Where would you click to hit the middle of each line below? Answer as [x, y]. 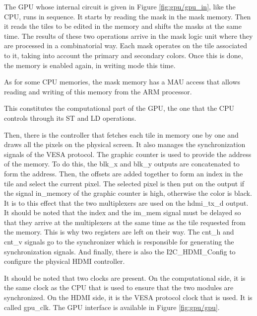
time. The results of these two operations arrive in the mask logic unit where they [128, 36]
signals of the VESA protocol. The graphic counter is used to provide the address [128, 154]
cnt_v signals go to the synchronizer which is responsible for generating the [119, 242]
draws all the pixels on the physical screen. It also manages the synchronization [125, 144]
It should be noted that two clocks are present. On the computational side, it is [125, 277]
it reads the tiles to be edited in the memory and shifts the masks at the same [123, 26]
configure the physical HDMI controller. [64, 261]
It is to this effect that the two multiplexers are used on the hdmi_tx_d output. [126, 202]
